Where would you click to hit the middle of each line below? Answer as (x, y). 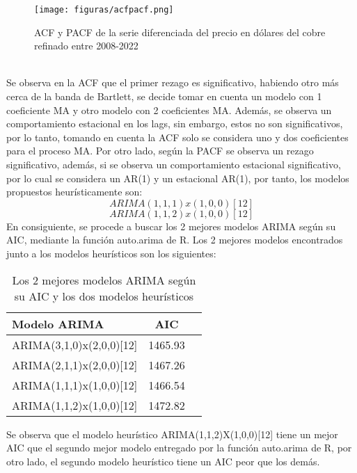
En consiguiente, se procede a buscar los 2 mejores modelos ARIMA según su (171, 226)
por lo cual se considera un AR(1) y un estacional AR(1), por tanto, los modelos (178, 178)
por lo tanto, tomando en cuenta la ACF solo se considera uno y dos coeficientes (177, 137)
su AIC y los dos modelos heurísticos (104, 296)
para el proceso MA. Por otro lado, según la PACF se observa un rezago (160, 151)
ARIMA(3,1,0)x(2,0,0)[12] (75, 344)
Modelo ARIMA (58, 323)
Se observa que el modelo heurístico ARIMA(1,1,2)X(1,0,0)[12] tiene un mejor (172, 434)
